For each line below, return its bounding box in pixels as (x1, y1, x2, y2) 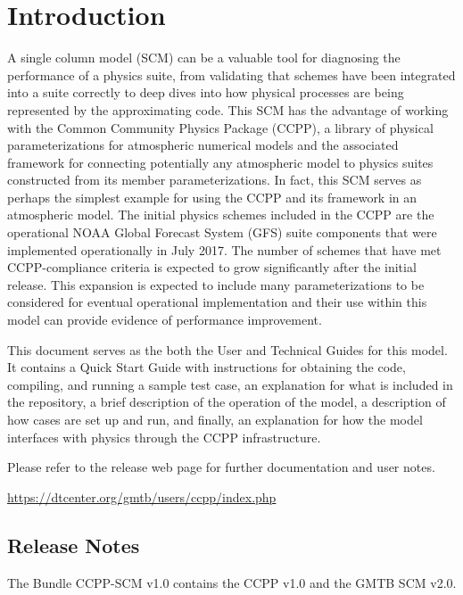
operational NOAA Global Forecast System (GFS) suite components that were (7, 223, 437, 242)
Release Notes (7, 531, 140, 558)
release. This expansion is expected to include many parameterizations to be (7, 275, 425, 293)
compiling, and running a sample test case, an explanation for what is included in (7, 375, 453, 393)
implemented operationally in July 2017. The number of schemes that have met (7, 240, 442, 259)
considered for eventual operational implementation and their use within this (7, 293, 427, 311)
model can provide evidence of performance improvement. (7, 310, 322, 329)
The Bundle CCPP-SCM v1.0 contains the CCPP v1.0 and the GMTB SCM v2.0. (7, 573, 457, 591)
